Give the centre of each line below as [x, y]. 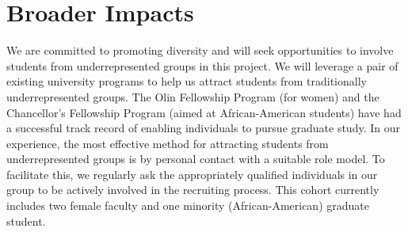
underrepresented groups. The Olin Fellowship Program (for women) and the [193, 96]
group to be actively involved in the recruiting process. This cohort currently [193, 190]
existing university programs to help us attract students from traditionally [187, 81]
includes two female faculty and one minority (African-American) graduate [188, 205]
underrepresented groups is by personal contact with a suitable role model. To [196, 159]
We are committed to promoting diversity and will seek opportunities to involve [200, 50]
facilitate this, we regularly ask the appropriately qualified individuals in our [192, 174]
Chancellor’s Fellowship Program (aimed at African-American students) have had [204, 112]
